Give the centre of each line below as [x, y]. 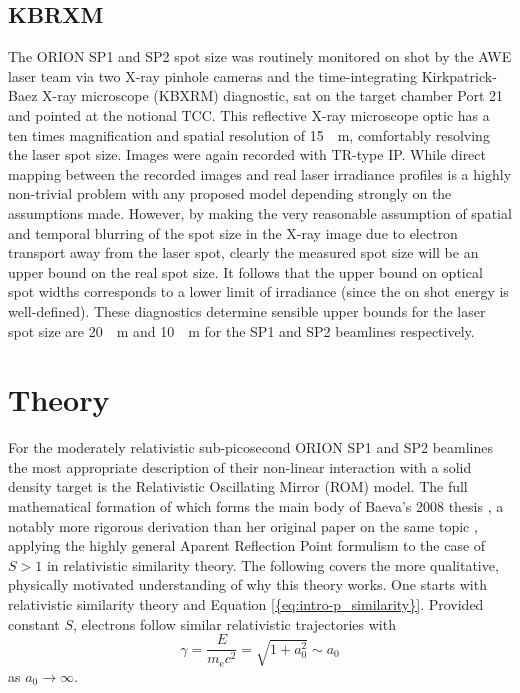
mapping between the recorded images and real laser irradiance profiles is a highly [260, 173]
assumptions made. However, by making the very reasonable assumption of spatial [260, 212]
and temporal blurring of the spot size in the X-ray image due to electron [233, 232]
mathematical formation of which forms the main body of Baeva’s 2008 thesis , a [256, 506]
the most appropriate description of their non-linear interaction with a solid [240, 466]
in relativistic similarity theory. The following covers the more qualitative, [272, 564]
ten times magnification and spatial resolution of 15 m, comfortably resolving [249, 134]
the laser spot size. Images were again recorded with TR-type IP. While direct [247, 154]
